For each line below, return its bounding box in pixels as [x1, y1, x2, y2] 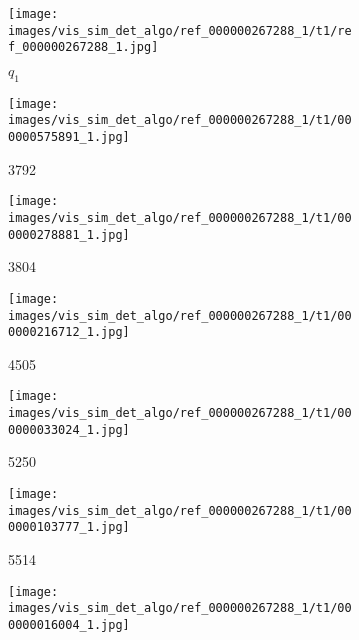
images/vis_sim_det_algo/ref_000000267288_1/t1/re [8, 23, 352, 38]
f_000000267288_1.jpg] [8, 40, 159, 55]
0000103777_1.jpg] [8, 520, 130, 535]
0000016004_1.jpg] [8, 617, 130, 632]
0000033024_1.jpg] [8, 422, 130, 437]
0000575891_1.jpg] [8, 130, 130, 145]
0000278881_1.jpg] [8, 227, 130, 242]
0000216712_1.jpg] [8, 325, 130, 340]
